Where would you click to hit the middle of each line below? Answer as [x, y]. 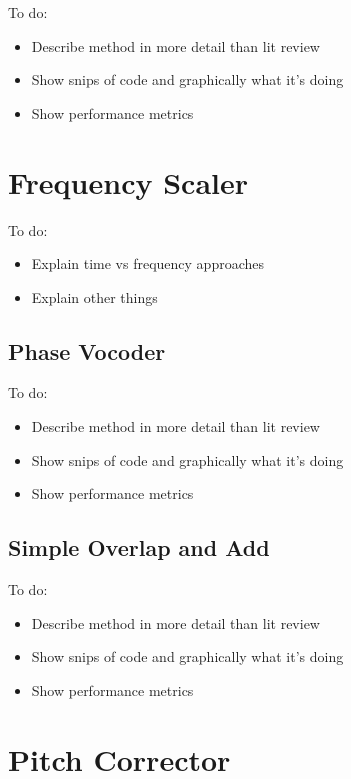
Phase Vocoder [87, 350]
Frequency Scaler [128, 181]
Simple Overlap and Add [139, 547]
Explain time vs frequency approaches [148, 263]
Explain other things [94, 296]
